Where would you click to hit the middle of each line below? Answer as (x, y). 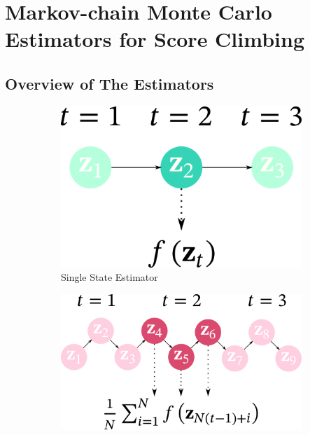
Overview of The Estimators (110, 83)
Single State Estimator (110, 277)
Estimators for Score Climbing (155, 39)
